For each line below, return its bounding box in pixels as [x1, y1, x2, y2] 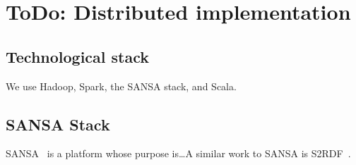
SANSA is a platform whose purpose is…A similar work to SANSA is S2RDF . [6, 146, 351, 161]
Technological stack [6, 45, 150, 67]
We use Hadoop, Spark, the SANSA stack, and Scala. [6, 78, 237, 93]
